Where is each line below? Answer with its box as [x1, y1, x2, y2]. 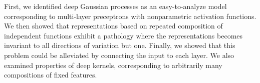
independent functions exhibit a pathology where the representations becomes [4, 30, 243, 40]
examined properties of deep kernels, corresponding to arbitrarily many [4, 59, 222, 70]
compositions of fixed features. [4, 69, 97, 80]
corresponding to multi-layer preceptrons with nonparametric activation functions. [4, 10, 256, 21]
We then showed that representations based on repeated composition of [4, 20, 223, 31]
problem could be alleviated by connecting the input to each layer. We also [4, 49, 234, 60]
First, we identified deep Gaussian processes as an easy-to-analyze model [4, 1, 227, 11]
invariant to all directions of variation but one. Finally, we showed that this [4, 40, 235, 50]
